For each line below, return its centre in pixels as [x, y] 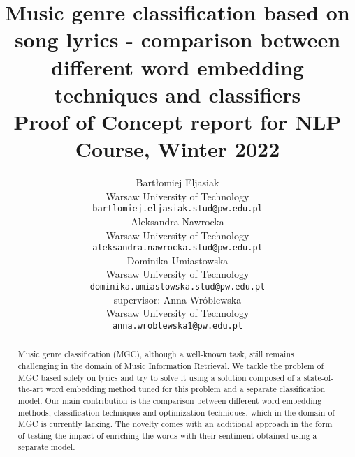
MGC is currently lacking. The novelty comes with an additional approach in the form [175, 424]
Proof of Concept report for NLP [177, 121]
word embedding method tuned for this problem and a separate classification [186, 389]
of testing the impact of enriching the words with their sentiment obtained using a [167, 435]
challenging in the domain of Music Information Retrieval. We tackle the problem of [171, 365]
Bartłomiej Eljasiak [177, 182]
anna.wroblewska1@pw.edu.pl [177, 325]
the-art [30, 389]
